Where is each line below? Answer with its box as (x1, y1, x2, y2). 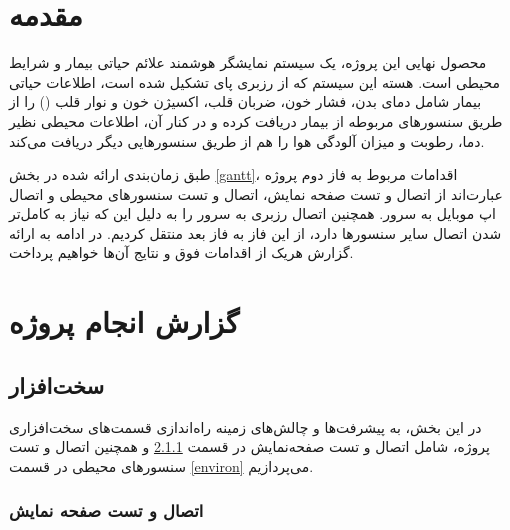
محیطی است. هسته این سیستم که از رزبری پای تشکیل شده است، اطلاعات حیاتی (9, 71, 500, 92)
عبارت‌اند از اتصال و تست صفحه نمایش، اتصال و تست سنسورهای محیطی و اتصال (9, 183, 503, 204)
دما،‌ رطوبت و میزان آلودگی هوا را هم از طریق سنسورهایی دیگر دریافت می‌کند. (9, 130, 485, 151)
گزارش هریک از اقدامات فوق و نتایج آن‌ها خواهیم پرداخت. (9, 242, 354, 263)
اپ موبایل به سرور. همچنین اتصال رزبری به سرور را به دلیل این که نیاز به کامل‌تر (9, 203, 496, 224)
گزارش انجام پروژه (9, 301, 240, 342)
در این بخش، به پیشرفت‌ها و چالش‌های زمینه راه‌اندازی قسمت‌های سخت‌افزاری (9, 416, 482, 437)
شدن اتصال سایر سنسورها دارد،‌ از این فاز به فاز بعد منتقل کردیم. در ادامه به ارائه (9, 222, 502, 243)
